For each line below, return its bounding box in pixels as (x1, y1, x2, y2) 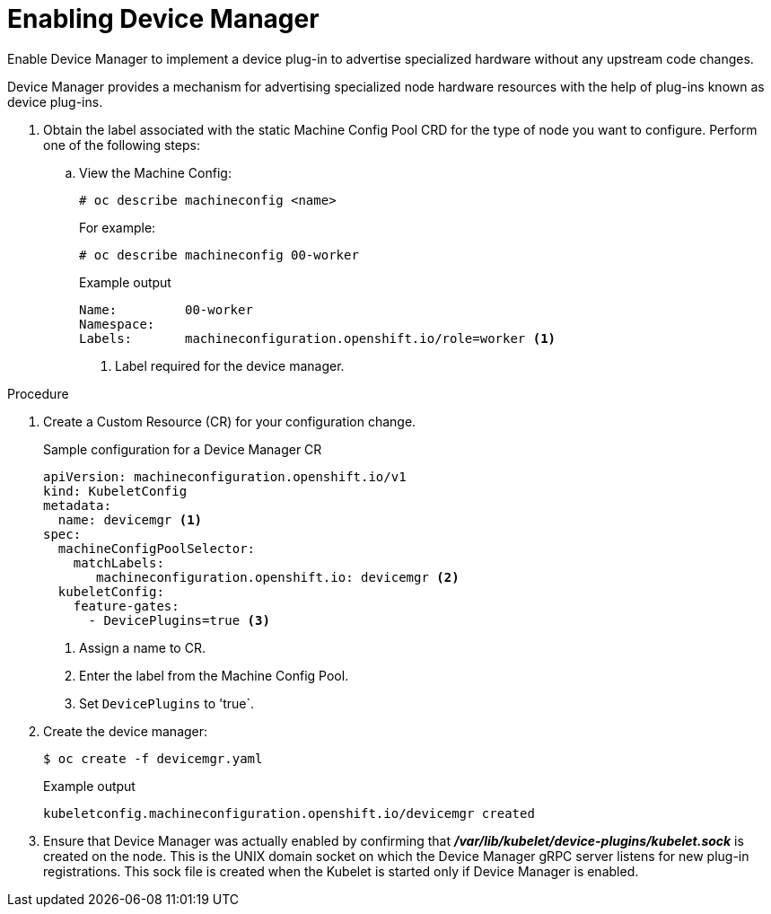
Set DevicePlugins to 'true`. (79, 695, 255, 711)
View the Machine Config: (79, 164, 232, 180)
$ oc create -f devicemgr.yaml (43, 751, 263, 766)
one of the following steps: (43, 136, 200, 153)
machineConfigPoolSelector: (57, 540, 256, 556)
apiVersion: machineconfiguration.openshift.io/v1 (43, 469, 407, 484)
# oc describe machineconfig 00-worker (79, 247, 359, 262)
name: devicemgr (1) (57, 512, 203, 527)
